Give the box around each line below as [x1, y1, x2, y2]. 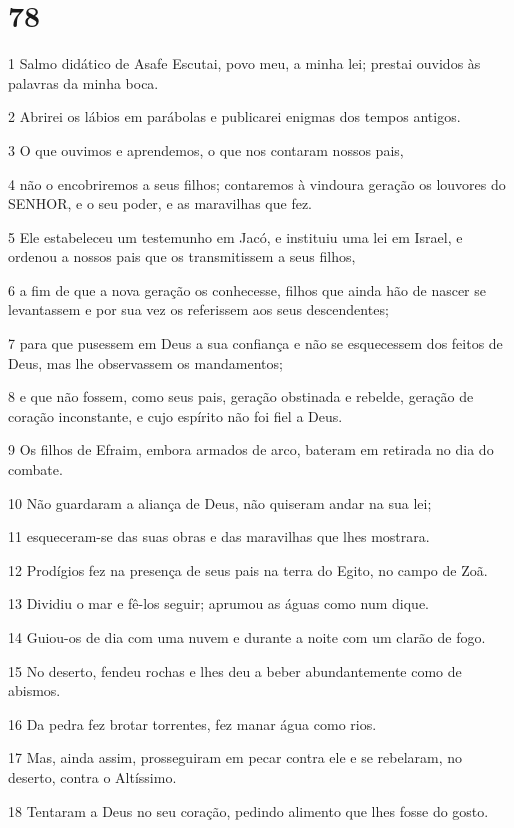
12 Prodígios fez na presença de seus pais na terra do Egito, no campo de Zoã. [8, 559, 488, 580]
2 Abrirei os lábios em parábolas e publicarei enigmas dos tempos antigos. [8, 106, 461, 127]
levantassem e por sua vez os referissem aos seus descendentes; [8, 299, 389, 320]
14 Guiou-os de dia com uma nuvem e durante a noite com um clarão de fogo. [8, 627, 486, 647]
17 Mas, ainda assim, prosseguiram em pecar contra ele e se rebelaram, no [8, 747, 463, 768]
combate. [8, 459, 63, 480]
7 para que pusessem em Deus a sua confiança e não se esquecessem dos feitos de [8, 333, 503, 354]
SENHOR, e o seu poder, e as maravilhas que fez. [8, 193, 313, 214]
